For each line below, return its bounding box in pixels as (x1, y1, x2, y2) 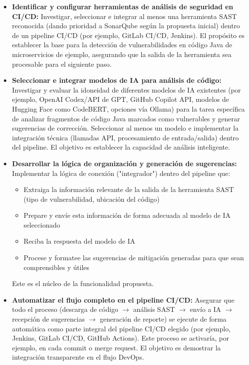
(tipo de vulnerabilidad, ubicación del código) (23, 193, 160, 204)
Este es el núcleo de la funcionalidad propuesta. (12, 278, 154, 288)
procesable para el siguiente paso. (12, 58, 112, 69)
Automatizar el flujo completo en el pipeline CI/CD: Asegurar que (12, 294, 234, 305)
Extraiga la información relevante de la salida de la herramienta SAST (23, 184, 234, 194)
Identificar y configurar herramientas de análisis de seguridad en (12, 1, 233, 11)
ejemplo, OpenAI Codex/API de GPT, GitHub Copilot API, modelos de (12, 94, 229, 104)
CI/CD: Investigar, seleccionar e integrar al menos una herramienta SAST (12, 11, 237, 21)
